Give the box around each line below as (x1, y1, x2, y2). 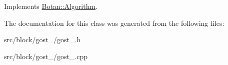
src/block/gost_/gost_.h (4, 34, 81, 45)
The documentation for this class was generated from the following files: (4, 17, 224, 28)
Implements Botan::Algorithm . (4, 1, 98, 11)
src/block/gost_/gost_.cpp (4, 51, 88, 61)
